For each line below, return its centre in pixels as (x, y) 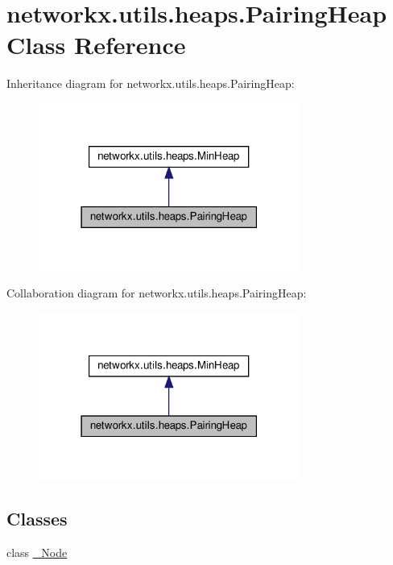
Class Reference (96, 45)
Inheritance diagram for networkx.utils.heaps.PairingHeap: (151, 83)
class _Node (37, 553)
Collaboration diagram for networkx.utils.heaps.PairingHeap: (157, 293)
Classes (37, 519)
